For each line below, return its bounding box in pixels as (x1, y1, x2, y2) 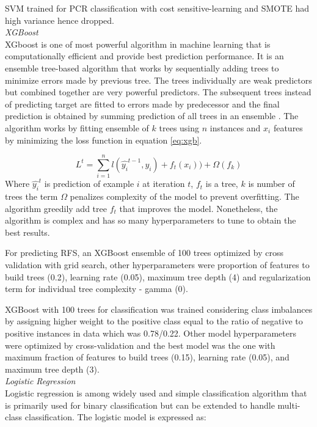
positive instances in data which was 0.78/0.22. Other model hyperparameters (5, 326, 296, 339)
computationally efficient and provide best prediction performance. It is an (5, 49, 284, 62)
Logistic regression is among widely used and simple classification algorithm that (5, 386, 307, 399)
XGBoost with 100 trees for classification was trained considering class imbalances (5, 302, 313, 315)
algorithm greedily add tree (5, 202, 107, 214)
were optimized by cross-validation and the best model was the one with (5, 338, 275, 351)
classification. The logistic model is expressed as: (24, 411, 206, 423)
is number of (248, 177, 295, 190)
